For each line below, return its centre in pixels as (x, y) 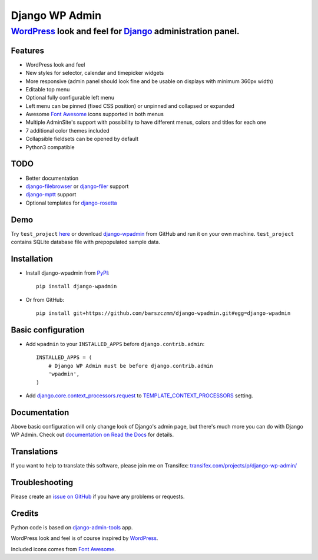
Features (27, 50)
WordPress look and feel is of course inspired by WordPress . (85, 538)
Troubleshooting (42, 482)
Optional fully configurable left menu (70, 98)
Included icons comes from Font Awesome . (63, 549)
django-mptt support (51, 195)
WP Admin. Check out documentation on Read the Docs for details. (92, 435)
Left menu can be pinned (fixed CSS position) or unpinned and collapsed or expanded (130, 106)
